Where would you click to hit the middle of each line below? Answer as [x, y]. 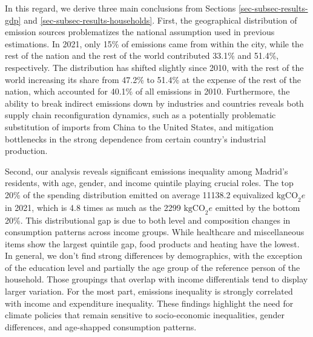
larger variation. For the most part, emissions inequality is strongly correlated [149, 291]
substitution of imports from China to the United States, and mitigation [139, 126]
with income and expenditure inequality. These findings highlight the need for [149, 303]
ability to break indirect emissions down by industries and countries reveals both [154, 103]
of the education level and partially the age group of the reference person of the [153, 267]
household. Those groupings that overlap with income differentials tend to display [156, 279]
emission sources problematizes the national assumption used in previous [140, 32]
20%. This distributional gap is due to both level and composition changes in [148, 220]
